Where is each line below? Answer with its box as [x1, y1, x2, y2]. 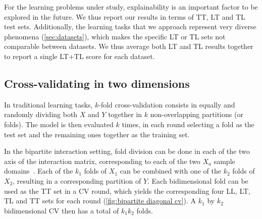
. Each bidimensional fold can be [147, 175, 248, 186]
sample [214, 155, 235, 166]
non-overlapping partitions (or [150, 109, 243, 120]
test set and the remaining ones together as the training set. [4, 129, 190, 139]
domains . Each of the [4, 166, 73, 176]
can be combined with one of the [120, 166, 222, 176]
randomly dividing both [4, 109, 78, 120]
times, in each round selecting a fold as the [122, 119, 254, 129]
